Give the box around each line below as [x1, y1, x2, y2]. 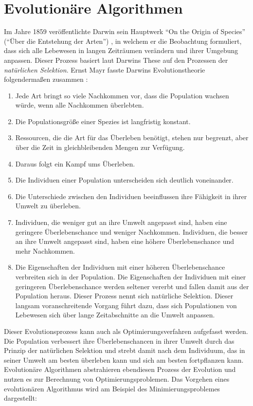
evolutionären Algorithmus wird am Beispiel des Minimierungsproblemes [4, 383, 220, 393]
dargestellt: [4, 393, 37, 403]
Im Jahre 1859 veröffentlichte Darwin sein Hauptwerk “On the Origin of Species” [4, 26, 246, 37]
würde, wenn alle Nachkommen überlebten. [15, 100, 144, 110]
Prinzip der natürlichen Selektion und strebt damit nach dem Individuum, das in [4, 345, 245, 355]
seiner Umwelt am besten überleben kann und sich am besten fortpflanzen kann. [4, 354, 244, 365]
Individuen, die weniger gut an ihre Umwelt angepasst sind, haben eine [15, 217, 227, 227]
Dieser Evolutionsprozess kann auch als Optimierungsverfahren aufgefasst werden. [4, 326, 248, 336]
